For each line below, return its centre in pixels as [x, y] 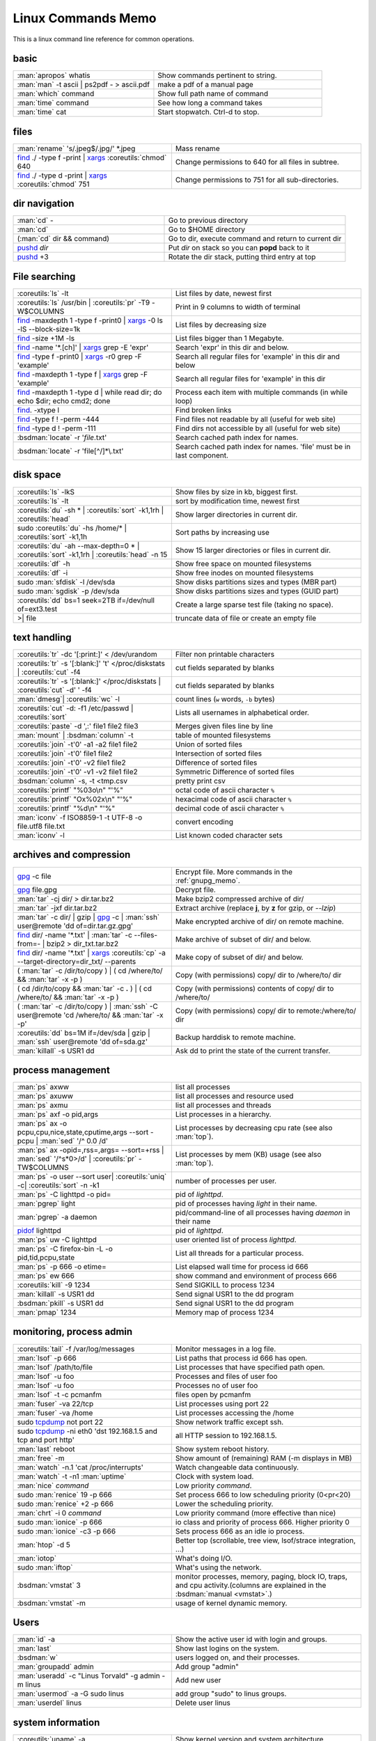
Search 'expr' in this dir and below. [232, 347]
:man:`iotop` [37, 1558]
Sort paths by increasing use [222, 532]
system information [56, 1723]
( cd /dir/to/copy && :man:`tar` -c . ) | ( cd [85, 988]
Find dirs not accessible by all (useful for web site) [258, 428]
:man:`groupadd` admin [55, 1666]
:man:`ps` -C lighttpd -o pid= [64, 1194]
